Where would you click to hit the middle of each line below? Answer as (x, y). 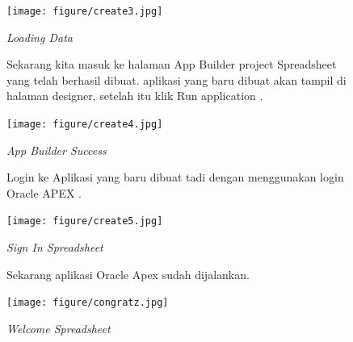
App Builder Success (57, 150)
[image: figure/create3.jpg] (85, 11)
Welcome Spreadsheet (59, 328)
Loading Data (40, 37)
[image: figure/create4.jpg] (85, 125)
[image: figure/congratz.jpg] (88, 303)
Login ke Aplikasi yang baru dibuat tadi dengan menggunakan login (175, 177)
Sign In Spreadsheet (55, 247)
